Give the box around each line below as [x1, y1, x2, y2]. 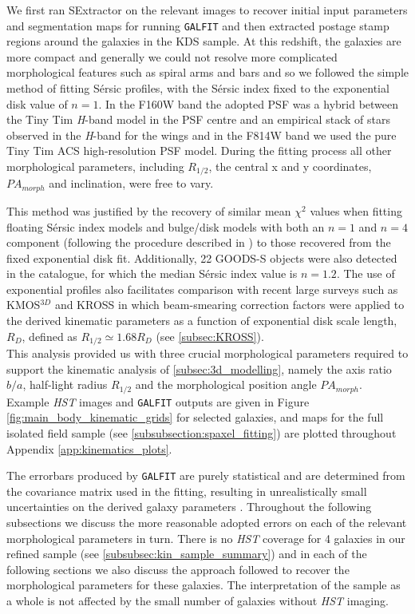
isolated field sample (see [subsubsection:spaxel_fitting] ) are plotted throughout [6, 425, 397, 441]
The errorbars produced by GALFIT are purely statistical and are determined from [6, 467, 405, 484]
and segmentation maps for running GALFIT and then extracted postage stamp [6, 17, 389, 34]
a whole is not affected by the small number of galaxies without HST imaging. [6, 592, 389, 608]
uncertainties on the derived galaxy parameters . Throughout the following [6, 498, 372, 515]
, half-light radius [22, 376, 108, 393]
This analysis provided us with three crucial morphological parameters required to [6, 345, 409, 362]
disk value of [6, 95, 68, 112]
